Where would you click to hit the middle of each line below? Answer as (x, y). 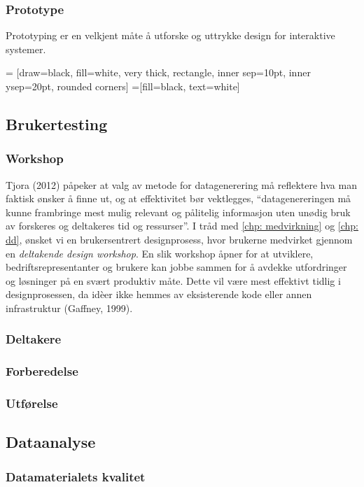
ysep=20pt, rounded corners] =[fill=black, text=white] (123, 86)
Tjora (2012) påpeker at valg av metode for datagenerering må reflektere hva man (181, 184)
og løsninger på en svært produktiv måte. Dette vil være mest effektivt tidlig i (173, 280)
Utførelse (32, 403)
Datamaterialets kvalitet (76, 476)
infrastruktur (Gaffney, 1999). (69, 308)
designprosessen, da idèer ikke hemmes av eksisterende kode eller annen (159, 294)
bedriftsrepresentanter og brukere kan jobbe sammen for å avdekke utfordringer (176, 267)
